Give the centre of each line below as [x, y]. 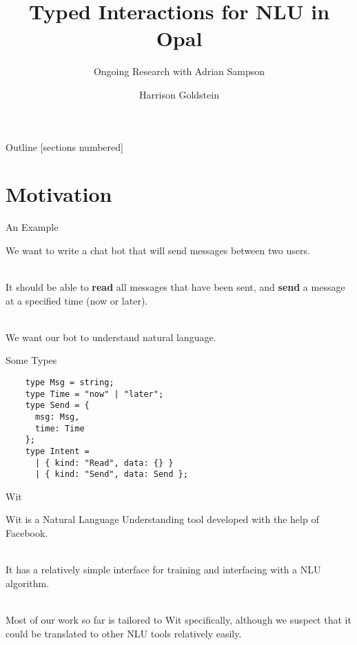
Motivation [59, 194]
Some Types [31, 360]
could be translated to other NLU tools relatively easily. [124, 633]
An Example [32, 227]
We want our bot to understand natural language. [111, 337]
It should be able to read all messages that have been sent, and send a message [175, 287]
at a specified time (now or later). [77, 300]
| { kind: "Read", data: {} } [104, 463]
